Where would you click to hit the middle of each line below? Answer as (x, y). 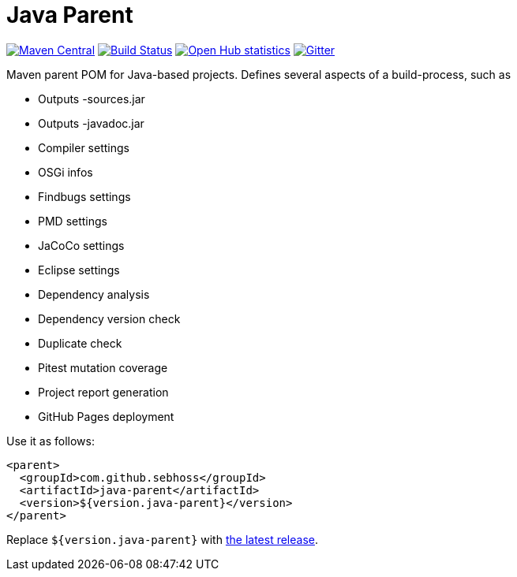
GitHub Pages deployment (106, 416)
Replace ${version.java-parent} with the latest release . (162, 539)
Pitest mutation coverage (103, 367)
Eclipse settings (79, 270)
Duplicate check (80, 343)
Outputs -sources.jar (92, 99)
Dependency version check (109, 318)
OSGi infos (66, 172)
